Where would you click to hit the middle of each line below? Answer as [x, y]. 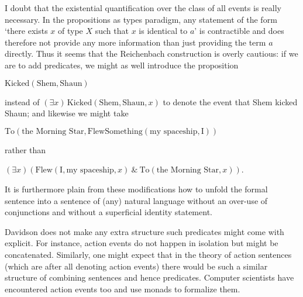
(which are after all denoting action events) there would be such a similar [136, 266]
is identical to [163, 31]
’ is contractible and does [239, 31]
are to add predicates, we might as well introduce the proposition [122, 65]
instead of [22, 101]
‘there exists [26, 31]
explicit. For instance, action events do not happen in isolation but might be [142, 243]
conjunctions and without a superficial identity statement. [109, 212]
